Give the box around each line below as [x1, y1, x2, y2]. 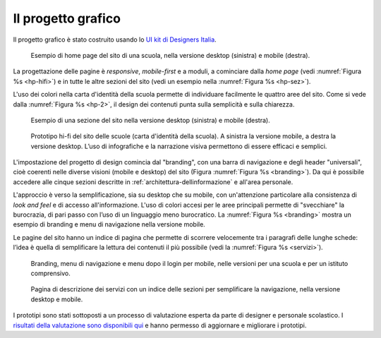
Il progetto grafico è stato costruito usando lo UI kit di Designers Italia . [13, 35, 217, 44]
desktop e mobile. [30, 295, 83, 303]
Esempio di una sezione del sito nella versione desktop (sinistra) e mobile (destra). [30, 116, 271, 124]
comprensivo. [30, 269, 71, 277]
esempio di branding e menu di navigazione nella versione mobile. [13, 220, 206, 229]
